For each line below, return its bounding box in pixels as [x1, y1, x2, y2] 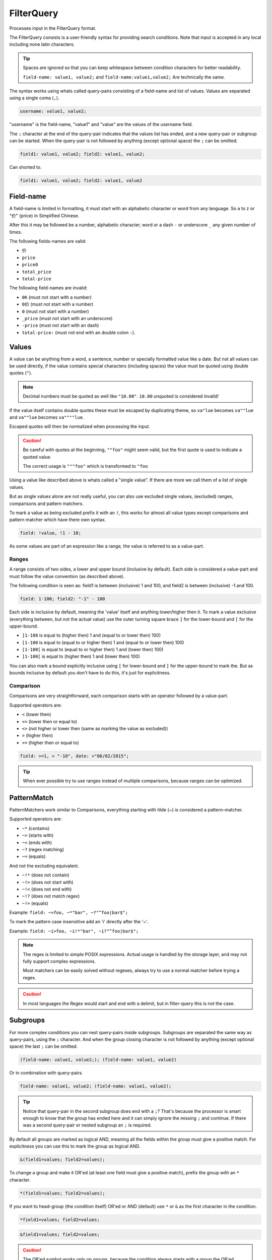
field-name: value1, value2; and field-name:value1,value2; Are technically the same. [23, 74, 225, 80]
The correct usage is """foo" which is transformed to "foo [23, 463, 148, 469]
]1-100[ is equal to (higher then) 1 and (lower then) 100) [22, 653, 141, 660]
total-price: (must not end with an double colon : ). [22, 329, 135, 335]
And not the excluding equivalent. [9, 862, 79, 869]
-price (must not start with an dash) [22, 323, 99, 329]
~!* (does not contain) [22, 872, 70, 878]
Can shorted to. [9, 164, 42, 170]
